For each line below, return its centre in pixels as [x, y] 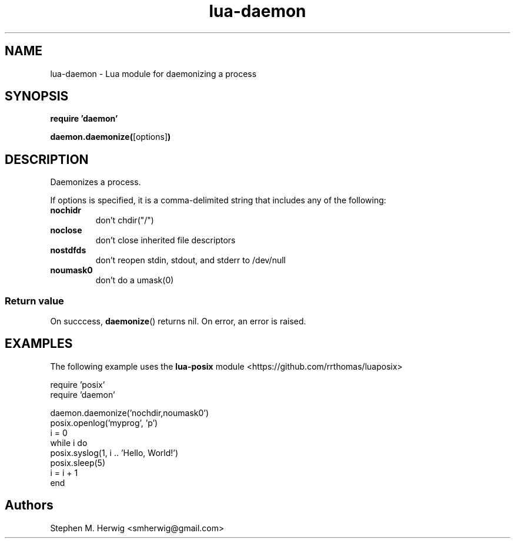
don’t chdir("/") [125, 220]
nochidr [66, 210]
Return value [34, 301]
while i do [69, 443]
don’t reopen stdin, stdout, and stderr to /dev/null [190, 260]
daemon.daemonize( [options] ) [111, 137]
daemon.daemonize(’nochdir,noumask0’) [130, 413]
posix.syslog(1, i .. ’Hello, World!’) [114, 452]
